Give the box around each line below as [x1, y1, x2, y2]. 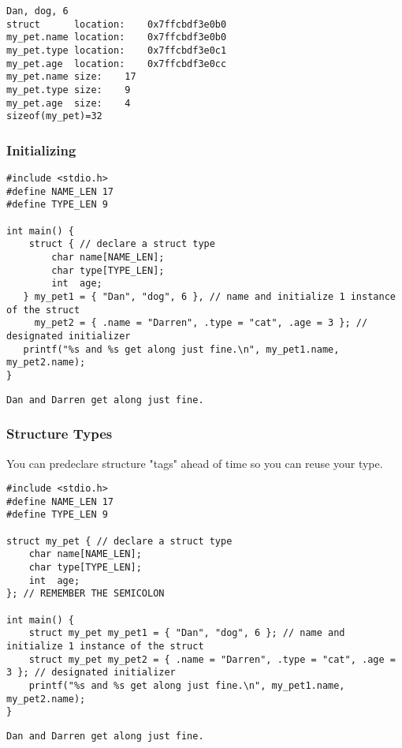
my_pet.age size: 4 [6, 97, 131, 109]
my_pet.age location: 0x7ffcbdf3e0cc [6, 58, 227, 69]
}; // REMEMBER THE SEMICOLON [6, 588, 165, 600]
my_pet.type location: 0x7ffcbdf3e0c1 [6, 44, 227, 56]
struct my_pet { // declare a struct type [6, 535, 233, 547]
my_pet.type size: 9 [6, 84, 131, 95]
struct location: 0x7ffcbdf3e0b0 [6, 18, 227, 30]
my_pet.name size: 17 [6, 71, 136, 83]
